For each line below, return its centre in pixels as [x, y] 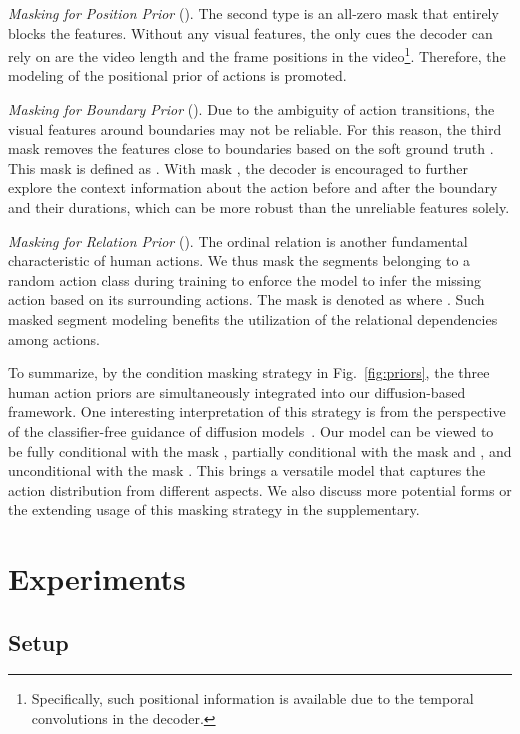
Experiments [97, 578]
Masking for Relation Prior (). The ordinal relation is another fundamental [238, 240]
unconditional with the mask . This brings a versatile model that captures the [247, 470]
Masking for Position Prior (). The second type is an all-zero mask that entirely [253, 13]
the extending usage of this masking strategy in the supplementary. [214, 509]
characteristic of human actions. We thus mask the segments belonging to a [239, 260]
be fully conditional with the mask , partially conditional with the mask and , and [260, 450]
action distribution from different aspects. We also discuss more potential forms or [260, 489]
